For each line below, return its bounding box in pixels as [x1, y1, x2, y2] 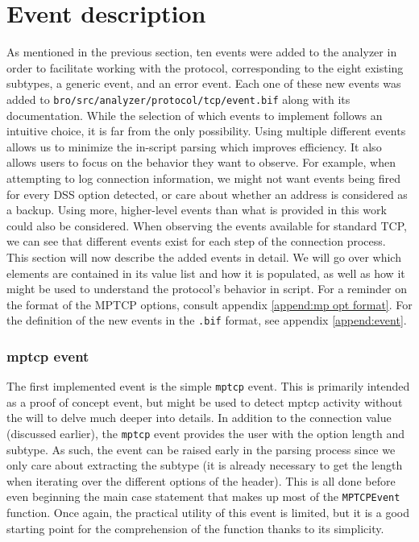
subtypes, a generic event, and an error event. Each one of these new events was [6, 75, 401, 92]
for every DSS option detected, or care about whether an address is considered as [6, 185, 408, 202]
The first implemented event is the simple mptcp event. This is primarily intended [6, 378, 410, 395]
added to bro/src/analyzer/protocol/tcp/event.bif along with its [6, 90, 351, 107]
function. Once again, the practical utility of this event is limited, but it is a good [6, 504, 410, 521]
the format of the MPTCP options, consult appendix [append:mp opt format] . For [6, 296, 413, 312]
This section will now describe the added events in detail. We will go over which [6, 248, 401, 265]
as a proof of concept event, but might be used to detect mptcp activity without [6, 393, 403, 410]
